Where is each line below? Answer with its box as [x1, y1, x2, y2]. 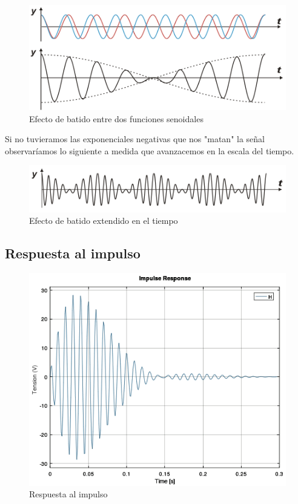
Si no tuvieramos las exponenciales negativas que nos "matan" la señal [5, 133, 265, 145]
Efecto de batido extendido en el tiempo [29, 214, 178, 227]
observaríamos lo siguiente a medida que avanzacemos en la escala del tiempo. [5, 144, 294, 157]
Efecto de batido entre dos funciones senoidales [29, 112, 204, 125]
